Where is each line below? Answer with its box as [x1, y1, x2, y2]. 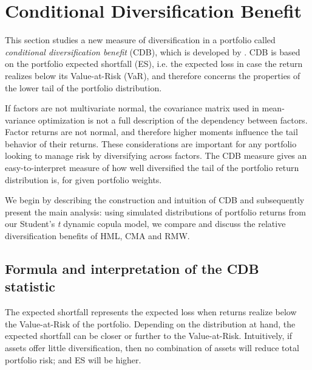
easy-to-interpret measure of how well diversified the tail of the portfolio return [5, 161, 299, 174]
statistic [5, 277, 56, 296]
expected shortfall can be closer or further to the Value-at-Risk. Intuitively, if [5, 329, 293, 342]
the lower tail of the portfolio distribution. [5, 81, 162, 94]
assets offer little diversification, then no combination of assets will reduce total [5, 341, 299, 354]
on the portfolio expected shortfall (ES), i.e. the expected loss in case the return [5, 57, 303, 70]
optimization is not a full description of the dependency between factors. [38, 113, 308, 126]
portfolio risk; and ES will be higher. [5, 353, 141, 366]
